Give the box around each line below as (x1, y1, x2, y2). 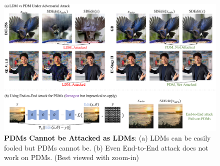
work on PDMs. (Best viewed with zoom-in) (4, 152, 139, 163)
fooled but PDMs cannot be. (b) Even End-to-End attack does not (4, 142, 208, 153)
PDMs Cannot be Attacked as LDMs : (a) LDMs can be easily (4, 133, 211, 143)
